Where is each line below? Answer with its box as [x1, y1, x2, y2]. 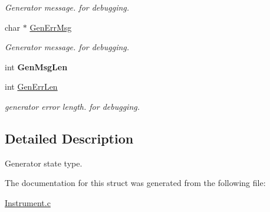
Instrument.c [5, 196, 51, 208]
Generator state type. [5, 156, 83, 169]
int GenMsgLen [5, 60, 68, 73]
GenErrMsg [29, 21, 72, 33]
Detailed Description [5, 129, 134, 147]
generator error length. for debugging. [5, 100, 140, 112]
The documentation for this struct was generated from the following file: [5, 177, 266, 189]
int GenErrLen [5, 80, 58, 93]
